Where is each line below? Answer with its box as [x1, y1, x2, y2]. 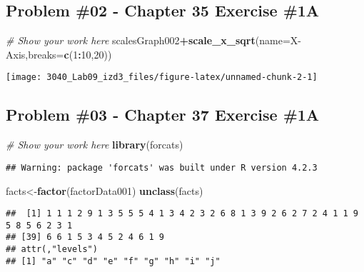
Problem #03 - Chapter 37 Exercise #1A [6, 104, 320, 126]
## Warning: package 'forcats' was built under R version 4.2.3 [6, 162, 318, 173]
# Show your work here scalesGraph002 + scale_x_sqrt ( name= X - [6, 33, 301, 48]
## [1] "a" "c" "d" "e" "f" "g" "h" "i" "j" [6, 256, 221, 266]
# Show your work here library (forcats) [6, 137, 183, 152]
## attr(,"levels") [6, 244, 98, 255]
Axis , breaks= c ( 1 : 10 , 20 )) [6, 46, 112, 61]
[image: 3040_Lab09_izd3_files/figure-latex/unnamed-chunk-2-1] [6, 72, 318, 83]
